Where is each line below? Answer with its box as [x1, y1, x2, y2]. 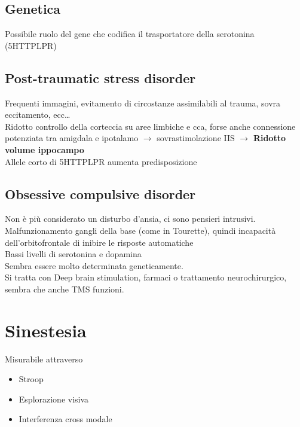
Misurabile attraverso [5, 352, 83, 365]
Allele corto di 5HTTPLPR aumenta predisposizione [5, 155, 197, 167]
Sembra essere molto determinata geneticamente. [5, 259, 183, 272]
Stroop [19, 373, 44, 385]
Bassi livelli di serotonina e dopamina [5, 248, 142, 260]
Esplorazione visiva [19, 392, 89, 405]
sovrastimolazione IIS [157, 132, 235, 144]
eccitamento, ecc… [5, 108, 71, 121]
